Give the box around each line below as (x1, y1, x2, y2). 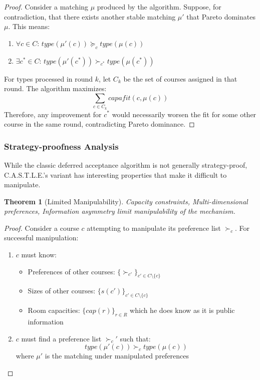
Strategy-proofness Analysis (4, 140, 119, 152)
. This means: (8, 21, 50, 32)
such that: (120, 333, 151, 343)
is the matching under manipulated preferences (45, 350, 189, 361)
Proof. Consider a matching (4, 2, 89, 12)
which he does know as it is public (130, 305, 235, 315)
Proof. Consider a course (4, 222, 79, 233)
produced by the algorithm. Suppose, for (97, 2, 221, 12)
